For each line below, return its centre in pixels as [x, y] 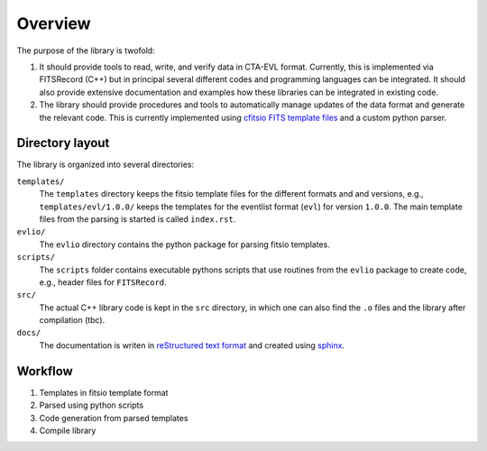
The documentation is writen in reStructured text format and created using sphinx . [192, 345]
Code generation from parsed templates [114, 418]
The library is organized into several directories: [105, 165]
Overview [54, 23]
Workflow [45, 371]
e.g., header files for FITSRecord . [103, 282]
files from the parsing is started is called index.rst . [138, 219]
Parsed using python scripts [92, 405]
